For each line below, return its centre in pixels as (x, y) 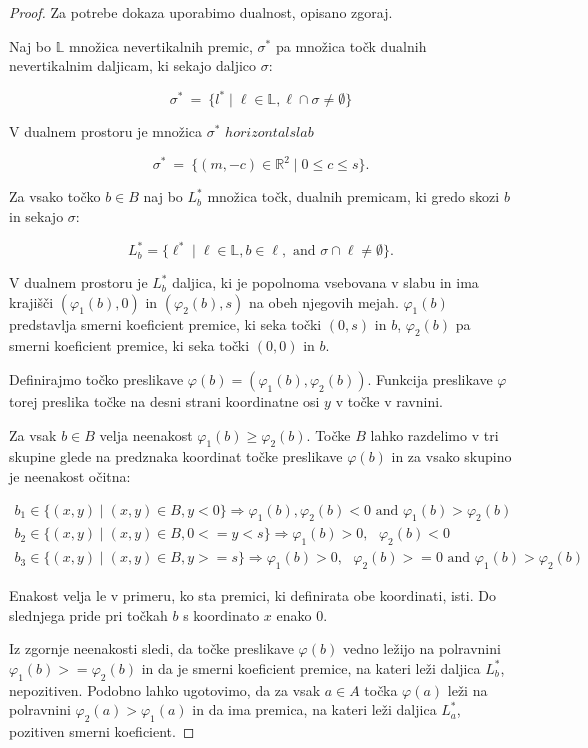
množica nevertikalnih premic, (160, 45)
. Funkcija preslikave (430, 379)
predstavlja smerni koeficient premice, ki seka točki (165, 323)
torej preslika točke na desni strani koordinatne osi (164, 401)
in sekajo (36, 215)
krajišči (31, 301)
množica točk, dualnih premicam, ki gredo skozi (353, 196)
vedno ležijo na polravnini (421, 648)
